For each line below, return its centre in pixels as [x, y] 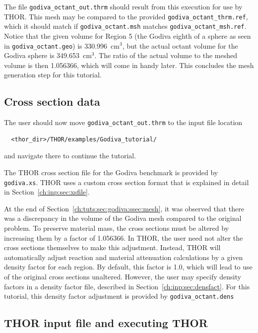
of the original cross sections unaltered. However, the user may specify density [123, 277]
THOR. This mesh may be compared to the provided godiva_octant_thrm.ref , [126, 16]
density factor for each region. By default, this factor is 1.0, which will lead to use [128, 267]
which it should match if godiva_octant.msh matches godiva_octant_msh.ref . [125, 26]
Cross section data [52, 101]
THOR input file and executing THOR [106, 323]
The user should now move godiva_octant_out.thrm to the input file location [123, 122]
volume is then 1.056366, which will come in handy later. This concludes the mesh [129, 65]
